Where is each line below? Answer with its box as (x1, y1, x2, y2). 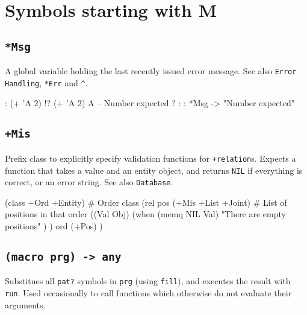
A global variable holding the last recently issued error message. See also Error (5, 65, 297, 77)
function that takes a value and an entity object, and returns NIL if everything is (5, 164, 303, 176)
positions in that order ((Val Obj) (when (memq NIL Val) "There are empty (5, 208, 286, 220)
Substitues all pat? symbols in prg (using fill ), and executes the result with (5, 275, 291, 287)
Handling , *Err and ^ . (5, 76, 88, 89)
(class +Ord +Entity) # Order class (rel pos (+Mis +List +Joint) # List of (5, 196, 287, 208)
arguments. (5, 298, 46, 311)
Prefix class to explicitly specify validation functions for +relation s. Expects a (5, 151, 296, 164)
